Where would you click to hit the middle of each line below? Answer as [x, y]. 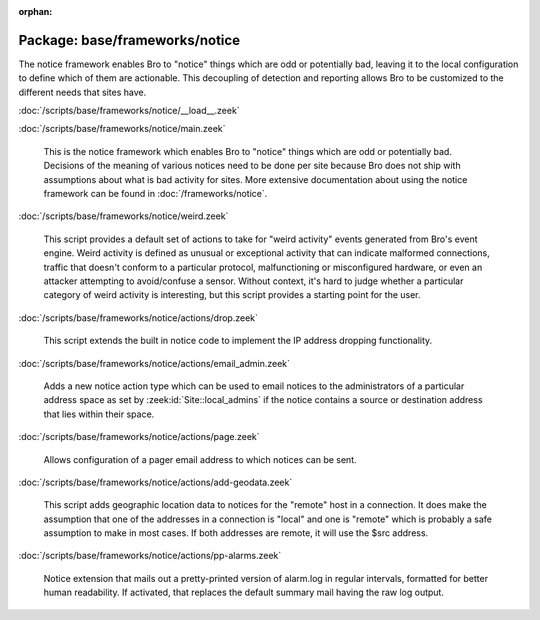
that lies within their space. [99, 414]
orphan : [35, 11]
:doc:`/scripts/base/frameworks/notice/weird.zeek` [123, 216]
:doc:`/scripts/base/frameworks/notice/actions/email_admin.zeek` [154, 363]
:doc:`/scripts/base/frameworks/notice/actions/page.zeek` [139, 437]
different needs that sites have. [82, 92]
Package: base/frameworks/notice [129, 40]
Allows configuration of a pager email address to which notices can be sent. [200, 459]
